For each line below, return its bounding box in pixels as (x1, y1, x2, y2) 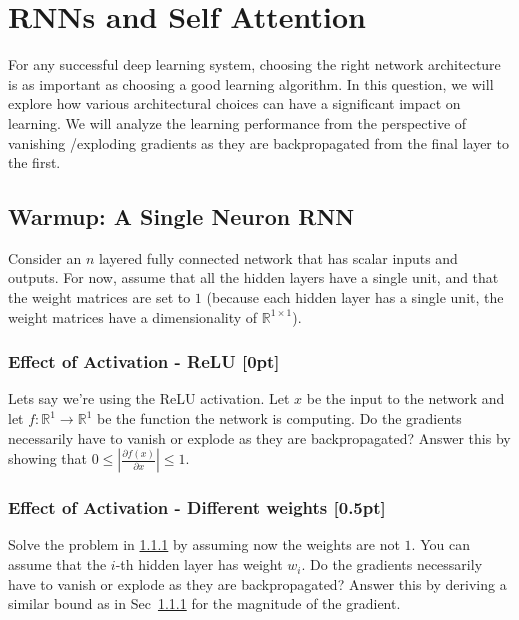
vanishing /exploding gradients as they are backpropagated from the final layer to (8, 132, 509, 153)
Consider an (8, 247, 82, 268)
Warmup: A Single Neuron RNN (8, 201, 355, 232)
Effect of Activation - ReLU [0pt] (8, 349, 280, 374)
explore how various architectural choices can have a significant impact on (8, 93, 461, 114)
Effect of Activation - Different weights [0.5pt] (8, 495, 386, 520)
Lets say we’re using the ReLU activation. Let (8, 388, 290, 409)
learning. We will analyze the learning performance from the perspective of (8, 112, 467, 133)
